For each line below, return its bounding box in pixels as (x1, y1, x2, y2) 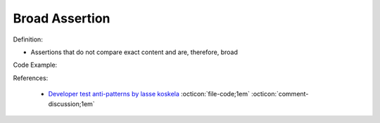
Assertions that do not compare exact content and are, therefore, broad (30, 48, 239, 56)
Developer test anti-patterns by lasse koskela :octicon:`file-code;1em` (48, 90, 250, 98)
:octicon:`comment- (251, 90, 309, 98)
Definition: (13, 35, 44, 44)
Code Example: (13, 60, 58, 70)
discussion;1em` (48, 99, 95, 108)
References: (13, 74, 49, 82)
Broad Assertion (13, 11, 110, 26)
